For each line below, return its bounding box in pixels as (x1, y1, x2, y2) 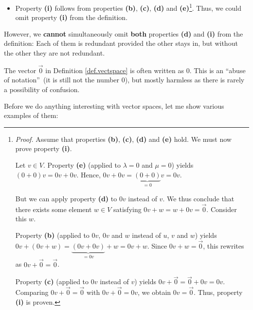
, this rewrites (203, 240, 244, 251)
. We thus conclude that (163, 194, 235, 204)
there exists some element (15, 204, 92, 214)
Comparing (15, 287, 49, 297)
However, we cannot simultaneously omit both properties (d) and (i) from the (4, 28, 243, 39)
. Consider (206, 204, 237, 214)
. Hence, (76, 169, 101, 179)
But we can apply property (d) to (15, 194, 117, 204)
